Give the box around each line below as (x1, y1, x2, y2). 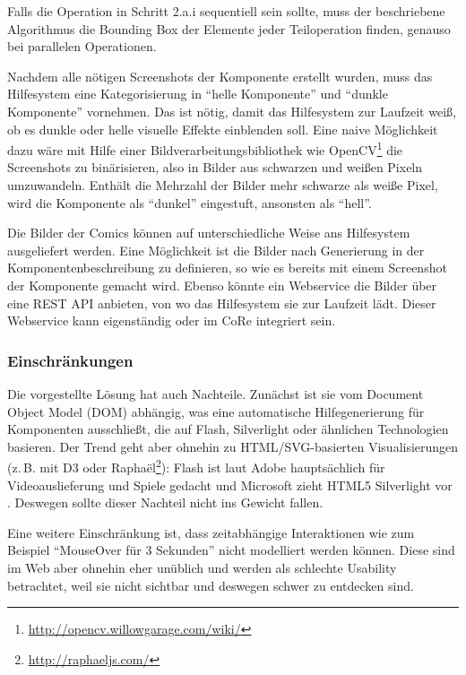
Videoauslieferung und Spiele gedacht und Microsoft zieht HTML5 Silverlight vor (7, 475, 453, 494)
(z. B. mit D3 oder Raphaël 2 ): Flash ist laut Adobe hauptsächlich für (7, 455, 385, 476)
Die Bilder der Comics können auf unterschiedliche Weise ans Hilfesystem (7, 223, 410, 242)
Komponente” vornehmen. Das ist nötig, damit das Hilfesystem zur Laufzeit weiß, (7, 101, 456, 120)
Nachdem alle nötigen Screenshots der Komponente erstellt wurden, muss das (7, 66, 433, 85)
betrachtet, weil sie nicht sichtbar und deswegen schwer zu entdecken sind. (7, 575, 414, 594)
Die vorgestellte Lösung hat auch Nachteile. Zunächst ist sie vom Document (7, 384, 424, 402)
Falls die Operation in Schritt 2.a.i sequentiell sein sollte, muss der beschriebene (7, 2, 445, 20)
